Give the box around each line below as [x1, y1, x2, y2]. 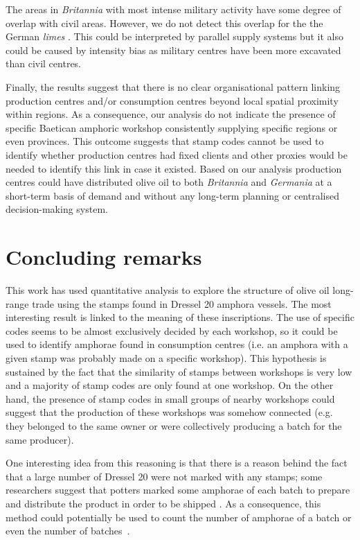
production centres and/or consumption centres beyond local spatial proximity [6, 93, 339, 107]
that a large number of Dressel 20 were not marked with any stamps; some [6, 469, 323, 483]
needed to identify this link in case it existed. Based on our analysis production [6, 161, 342, 175]
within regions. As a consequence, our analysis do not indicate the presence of [6, 107, 336, 121]
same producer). [6, 432, 74, 446]
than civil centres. [6, 56, 82, 71]
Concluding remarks [6, 243, 202, 271]
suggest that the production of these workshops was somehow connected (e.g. [6, 405, 333, 419]
